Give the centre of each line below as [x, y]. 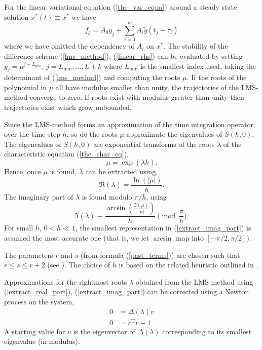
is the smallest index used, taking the [198, 66]
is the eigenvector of [104, 331]
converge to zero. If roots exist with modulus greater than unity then [137, 97]
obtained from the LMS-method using [194, 281]
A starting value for [35, 331]
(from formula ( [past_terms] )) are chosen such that [160, 255]
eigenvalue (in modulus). [42, 341]
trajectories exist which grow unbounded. [68, 107]
